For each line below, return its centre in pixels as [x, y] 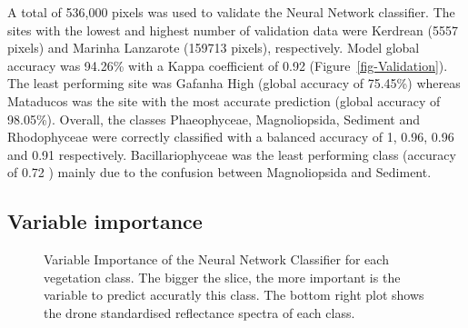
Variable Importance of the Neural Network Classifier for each [216, 259]
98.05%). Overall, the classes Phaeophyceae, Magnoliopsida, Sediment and [214, 119]
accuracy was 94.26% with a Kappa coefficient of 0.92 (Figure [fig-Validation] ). [228, 65]
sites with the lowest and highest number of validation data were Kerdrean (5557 [233, 30]
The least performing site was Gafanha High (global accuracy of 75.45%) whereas [234, 83]
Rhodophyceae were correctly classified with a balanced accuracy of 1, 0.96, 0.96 [231, 137]
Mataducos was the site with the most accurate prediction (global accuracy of [224, 100]
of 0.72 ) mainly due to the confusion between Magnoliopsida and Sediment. [219, 172]
